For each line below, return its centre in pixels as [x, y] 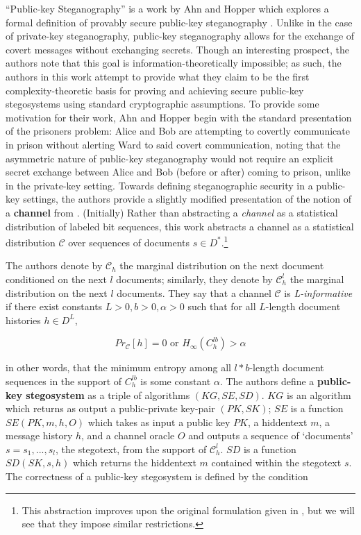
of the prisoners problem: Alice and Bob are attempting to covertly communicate [178, 131]
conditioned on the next [56, 279]
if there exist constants [54, 306]
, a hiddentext [277, 422]
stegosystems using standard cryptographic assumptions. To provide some [162, 104]
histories [23, 320]
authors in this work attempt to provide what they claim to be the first [158, 76]
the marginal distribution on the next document [222, 265]
